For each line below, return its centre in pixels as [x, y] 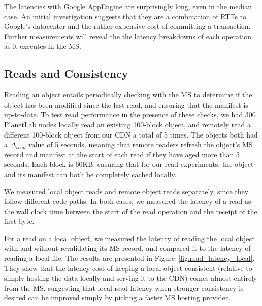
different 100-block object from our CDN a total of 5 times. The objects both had [131, 134]
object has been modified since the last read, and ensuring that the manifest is [126, 104]
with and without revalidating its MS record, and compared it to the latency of [127, 248]
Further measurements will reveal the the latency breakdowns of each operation [128, 36]
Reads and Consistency [66, 73]
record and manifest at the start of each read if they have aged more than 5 [122, 154]
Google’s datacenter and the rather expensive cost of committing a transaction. [127, 26]
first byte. [19, 221]
